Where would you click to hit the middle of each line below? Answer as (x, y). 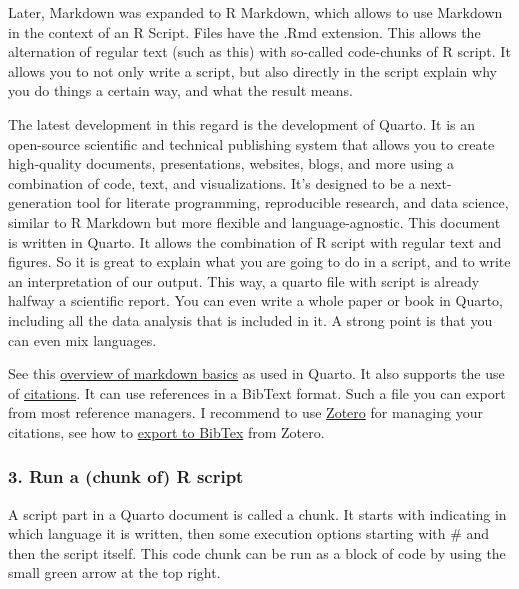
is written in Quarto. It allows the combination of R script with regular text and (255, 241)
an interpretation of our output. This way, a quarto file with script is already (244, 280)
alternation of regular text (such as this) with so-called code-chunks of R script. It (259, 51)
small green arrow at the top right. (114, 572)
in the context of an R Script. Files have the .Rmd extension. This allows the (244, 31)
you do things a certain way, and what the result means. (180, 90)
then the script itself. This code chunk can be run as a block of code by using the (257, 552)
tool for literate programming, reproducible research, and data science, (292, 202)
